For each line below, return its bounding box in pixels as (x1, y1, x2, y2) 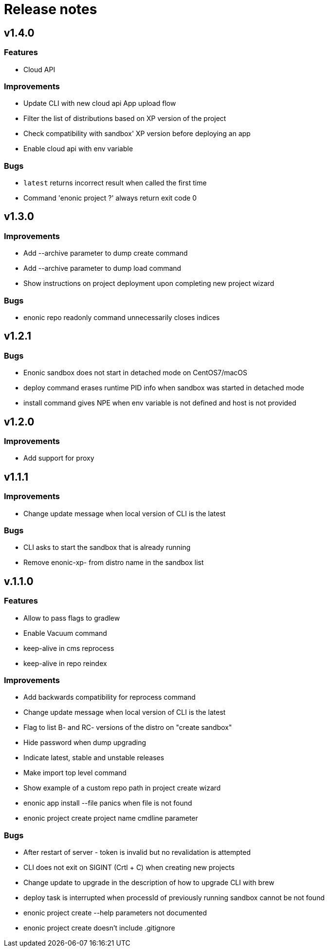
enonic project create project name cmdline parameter (23, 814, 198, 823)
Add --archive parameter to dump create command (23, 249, 188, 258)
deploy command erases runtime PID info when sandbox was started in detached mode (23, 384, 304, 392)
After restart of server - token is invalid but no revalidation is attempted (23, 848, 251, 857)
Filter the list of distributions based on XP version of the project (23, 114, 226, 123)
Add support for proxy (23, 454, 94, 463)
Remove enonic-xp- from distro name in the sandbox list (23, 558, 204, 567)
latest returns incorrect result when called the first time (23, 179, 207, 187)
